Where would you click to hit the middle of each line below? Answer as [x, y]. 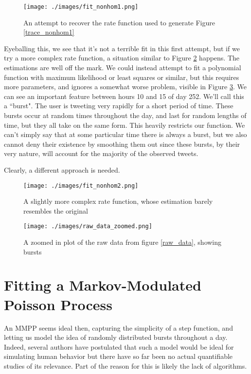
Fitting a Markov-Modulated [103, 285]
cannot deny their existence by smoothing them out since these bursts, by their [122, 144]
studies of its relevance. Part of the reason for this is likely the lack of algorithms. [125, 365]
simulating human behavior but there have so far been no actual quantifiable [118, 356]
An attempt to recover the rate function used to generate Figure [119, 22]
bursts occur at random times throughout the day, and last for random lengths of [125, 115]
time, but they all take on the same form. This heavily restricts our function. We [125, 125]
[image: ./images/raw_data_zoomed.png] [88, 226]
